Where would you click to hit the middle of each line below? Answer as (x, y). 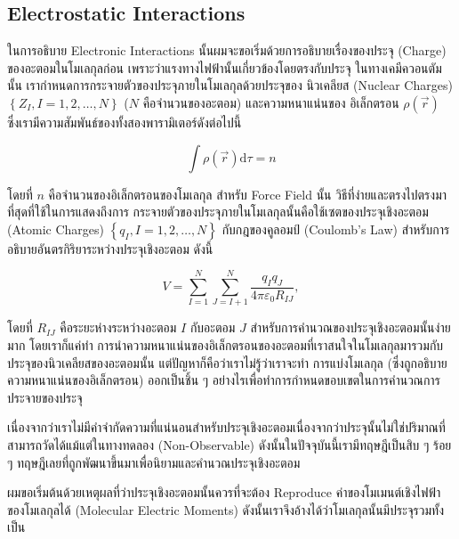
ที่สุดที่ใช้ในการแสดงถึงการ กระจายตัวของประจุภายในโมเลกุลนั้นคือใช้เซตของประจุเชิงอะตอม (218, 212)
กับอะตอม (213, 327)
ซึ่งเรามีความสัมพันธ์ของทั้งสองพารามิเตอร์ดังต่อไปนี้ (125, 122)
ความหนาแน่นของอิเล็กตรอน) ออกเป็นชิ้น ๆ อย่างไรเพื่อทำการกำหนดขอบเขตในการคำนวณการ (224, 380)
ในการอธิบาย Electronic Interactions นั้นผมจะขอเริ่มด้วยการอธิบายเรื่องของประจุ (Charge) (227, 50)
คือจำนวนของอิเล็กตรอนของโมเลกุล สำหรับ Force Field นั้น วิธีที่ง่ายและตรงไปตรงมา (248, 194)
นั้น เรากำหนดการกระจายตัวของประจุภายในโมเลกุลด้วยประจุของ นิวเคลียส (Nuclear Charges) (230, 85)
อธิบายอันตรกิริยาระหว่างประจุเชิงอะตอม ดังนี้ (110, 248)
